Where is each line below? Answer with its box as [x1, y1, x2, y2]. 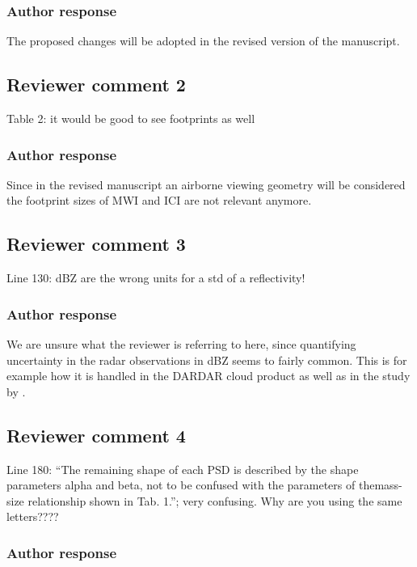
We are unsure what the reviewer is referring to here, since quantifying [6, 336, 356, 353]
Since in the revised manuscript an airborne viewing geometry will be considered [6, 176, 406, 193]
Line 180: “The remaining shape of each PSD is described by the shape [6, 460, 359, 477]
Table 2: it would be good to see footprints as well [6, 110, 255, 127]
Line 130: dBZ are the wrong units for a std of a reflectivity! [6, 269, 305, 286]
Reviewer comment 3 [6, 231, 186, 256]
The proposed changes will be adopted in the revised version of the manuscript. [6, 32, 400, 49]
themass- [358, 476, 402, 493]
